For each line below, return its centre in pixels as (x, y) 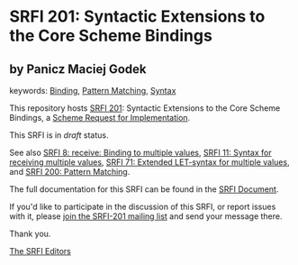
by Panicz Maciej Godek (78, 69)
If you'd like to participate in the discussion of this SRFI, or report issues (143, 206)
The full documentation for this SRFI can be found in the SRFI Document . (144, 189)
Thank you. (30, 233)
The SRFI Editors (41, 251)
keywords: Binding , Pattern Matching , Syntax (93, 91)
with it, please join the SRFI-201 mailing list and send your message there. (146, 216)
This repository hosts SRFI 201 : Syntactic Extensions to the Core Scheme (145, 108)
